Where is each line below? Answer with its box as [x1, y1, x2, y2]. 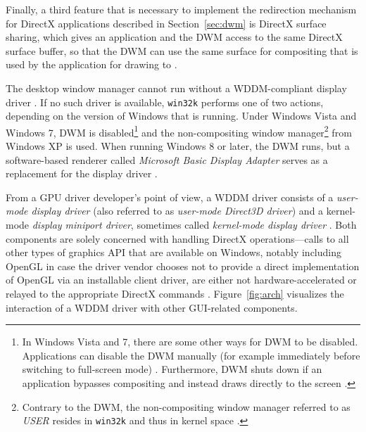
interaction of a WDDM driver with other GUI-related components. [6, 300, 298, 315]
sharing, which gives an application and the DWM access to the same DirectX [6, 30, 343, 44]
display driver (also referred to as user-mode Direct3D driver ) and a [31, 203, 324, 218]
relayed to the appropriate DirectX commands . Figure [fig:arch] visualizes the [6, 286, 344, 300]
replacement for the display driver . [6, 166, 158, 181]
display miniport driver [32, 217, 131, 232]
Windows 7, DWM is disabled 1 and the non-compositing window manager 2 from [6, 122, 352, 139]
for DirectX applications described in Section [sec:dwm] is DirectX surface [6, 15, 327, 30]
